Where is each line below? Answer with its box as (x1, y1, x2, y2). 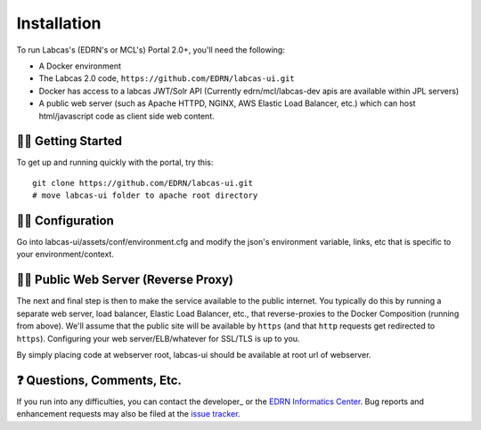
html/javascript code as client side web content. (38, 110, 216, 121)
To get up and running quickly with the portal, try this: (16, 157, 214, 168)
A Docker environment (38, 61, 122, 71)
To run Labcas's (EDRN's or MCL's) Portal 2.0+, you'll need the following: (16, 45, 285, 55)
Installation (16, 13, 102, 33)
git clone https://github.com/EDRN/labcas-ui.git (32, 178, 254, 188)
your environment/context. (16, 249, 115, 260)
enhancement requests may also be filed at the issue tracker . (16, 409, 240, 419)
